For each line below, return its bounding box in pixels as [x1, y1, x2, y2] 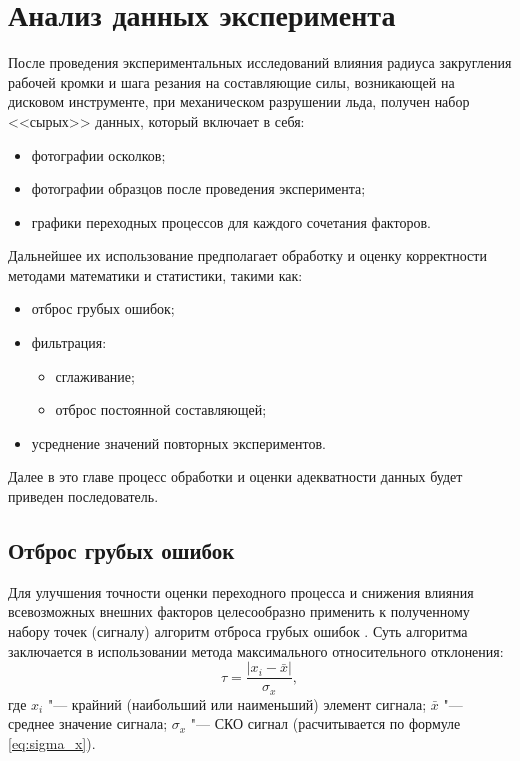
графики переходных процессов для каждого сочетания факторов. [31, 211, 431, 232]
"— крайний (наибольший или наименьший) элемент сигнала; [47, 693, 427, 714]
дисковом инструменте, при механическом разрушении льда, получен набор [8, 91, 470, 112]
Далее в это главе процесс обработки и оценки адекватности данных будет [8, 466, 463, 487]
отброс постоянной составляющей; [55, 399, 267, 420]
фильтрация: [31, 332, 107, 353]
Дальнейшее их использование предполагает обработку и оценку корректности [8, 245, 487, 266]
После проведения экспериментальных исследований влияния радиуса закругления [8, 52, 512, 73]
